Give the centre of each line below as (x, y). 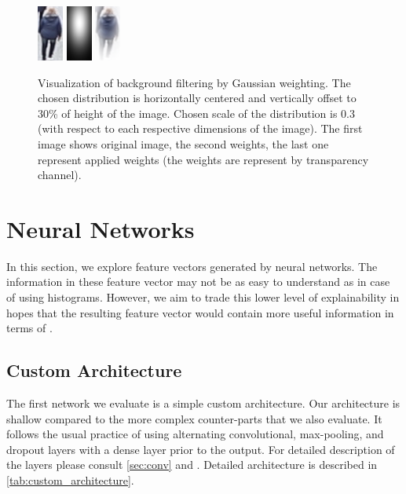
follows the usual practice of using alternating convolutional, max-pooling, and (195, 434)
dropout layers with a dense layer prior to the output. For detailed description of (201, 449)
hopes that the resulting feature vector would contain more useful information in (200, 312)
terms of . (29, 328)
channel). (60, 175)
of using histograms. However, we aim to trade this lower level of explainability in (203, 297)
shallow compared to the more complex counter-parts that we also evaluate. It (194, 418)
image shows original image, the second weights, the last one (183, 143)
